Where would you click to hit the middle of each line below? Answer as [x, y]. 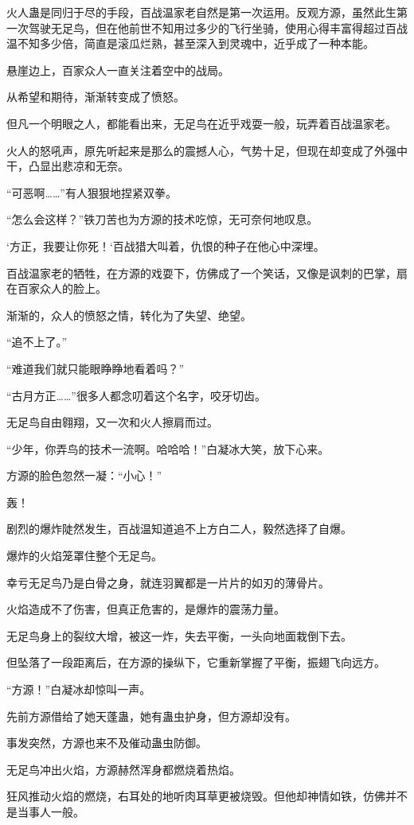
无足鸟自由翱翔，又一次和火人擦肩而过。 [112, 422]
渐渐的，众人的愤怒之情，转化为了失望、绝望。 [129, 315]
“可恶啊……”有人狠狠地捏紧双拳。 [92, 192]
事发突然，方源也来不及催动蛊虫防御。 [107, 743]
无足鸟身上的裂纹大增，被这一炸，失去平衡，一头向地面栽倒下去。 [179, 635]
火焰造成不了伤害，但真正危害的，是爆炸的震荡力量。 [146, 609]
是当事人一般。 [45, 811]
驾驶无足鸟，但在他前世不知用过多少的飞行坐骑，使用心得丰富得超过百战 [218, 27]
